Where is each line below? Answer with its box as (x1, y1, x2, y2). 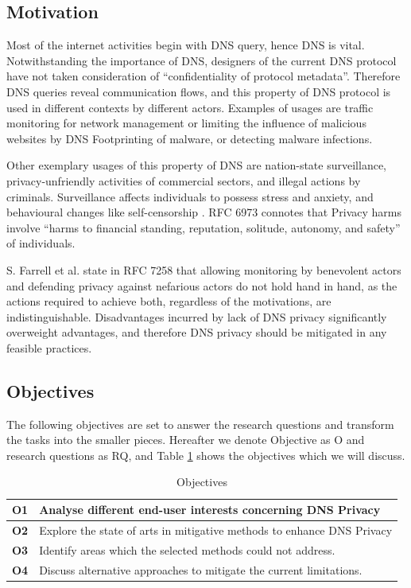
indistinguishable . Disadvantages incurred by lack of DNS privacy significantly (6, 308, 387, 325)
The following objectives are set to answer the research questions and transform (6, 415, 394, 432)
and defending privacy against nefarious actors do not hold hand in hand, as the (6, 277, 397, 294)
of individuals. (6, 235, 76, 251)
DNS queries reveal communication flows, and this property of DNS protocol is (6, 83, 391, 99)
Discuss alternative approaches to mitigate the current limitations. (39, 561, 363, 578)
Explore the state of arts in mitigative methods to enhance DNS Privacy (39, 521, 393, 538)
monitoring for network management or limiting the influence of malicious (6, 115, 366, 131)
